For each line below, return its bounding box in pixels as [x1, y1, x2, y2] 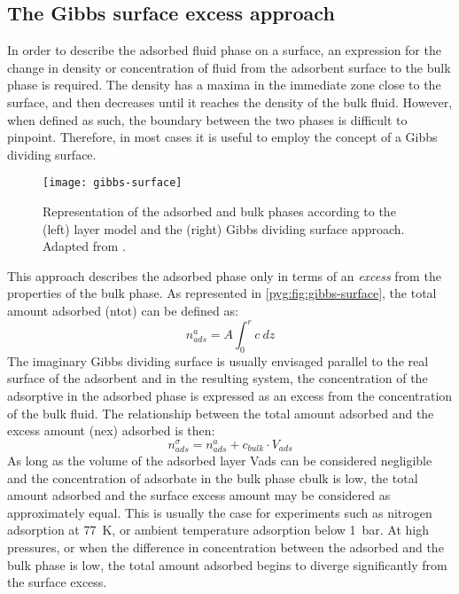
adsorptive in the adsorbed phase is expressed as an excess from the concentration [7, 387, 453, 405]
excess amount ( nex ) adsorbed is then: [7, 421, 215, 440]
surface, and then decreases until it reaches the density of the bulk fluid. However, [7, 92, 453, 111]
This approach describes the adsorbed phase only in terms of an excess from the [7, 266, 441, 285]
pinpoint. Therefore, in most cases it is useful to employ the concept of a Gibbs [7, 128, 438, 146]
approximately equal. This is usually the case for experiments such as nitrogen [7, 503, 432, 521]
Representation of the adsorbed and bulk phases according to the [43, 202, 396, 221]
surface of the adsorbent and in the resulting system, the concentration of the [7, 369, 428, 387]
